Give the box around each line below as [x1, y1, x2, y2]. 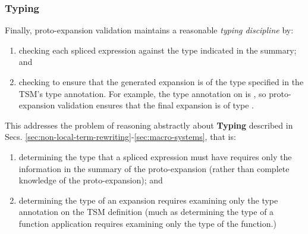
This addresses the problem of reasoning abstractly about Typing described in [5, 118, 293, 131]
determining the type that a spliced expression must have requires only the [18, 150, 292, 163]
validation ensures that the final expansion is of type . [57, 99, 254, 111]
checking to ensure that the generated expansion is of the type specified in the [18, 76, 304, 88]
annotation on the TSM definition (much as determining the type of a [18, 205, 274, 218]
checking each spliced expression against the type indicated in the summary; [18, 43, 297, 56]
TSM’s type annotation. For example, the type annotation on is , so [18, 87, 266, 99]
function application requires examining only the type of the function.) [18, 217, 276, 229]
